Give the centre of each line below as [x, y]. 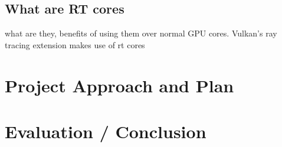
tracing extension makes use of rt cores [75, 44]
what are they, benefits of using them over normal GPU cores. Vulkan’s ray [141, 33]
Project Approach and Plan [119, 85]
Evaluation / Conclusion [106, 131]
